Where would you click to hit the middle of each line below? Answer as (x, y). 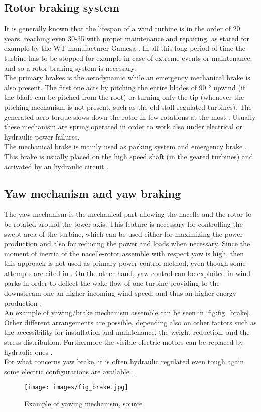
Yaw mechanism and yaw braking (93, 193)
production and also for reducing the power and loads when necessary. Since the (127, 244)
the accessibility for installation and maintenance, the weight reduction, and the (127, 332)
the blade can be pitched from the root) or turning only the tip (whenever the (124, 97)
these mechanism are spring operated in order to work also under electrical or (123, 127)
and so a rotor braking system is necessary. (70, 67)
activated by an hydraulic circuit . (56, 166)
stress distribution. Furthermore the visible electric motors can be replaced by (124, 342)
